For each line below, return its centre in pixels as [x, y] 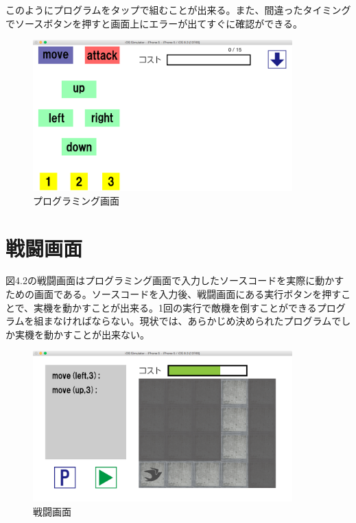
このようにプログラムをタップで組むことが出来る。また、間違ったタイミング [178, 10]
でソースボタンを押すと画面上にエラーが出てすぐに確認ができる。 [154, 23]
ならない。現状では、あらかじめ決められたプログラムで [216, 321]
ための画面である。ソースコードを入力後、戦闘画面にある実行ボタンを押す [174, 294]
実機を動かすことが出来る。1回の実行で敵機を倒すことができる [175, 307]
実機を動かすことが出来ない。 [82, 334]
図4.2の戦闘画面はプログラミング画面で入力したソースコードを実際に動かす [175, 280]
